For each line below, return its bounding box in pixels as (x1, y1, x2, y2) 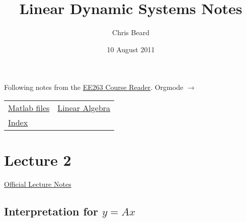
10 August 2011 (107, 44, 155, 54)
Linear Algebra (57, 101, 111, 114)
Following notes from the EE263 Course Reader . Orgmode (4, 82, 184, 92)
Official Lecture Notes (4, 179, 71, 189)
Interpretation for (4, 203, 98, 219)
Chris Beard (112, 27, 149, 38)
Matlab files (8, 101, 50, 114)
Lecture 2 (4, 150, 71, 170)
